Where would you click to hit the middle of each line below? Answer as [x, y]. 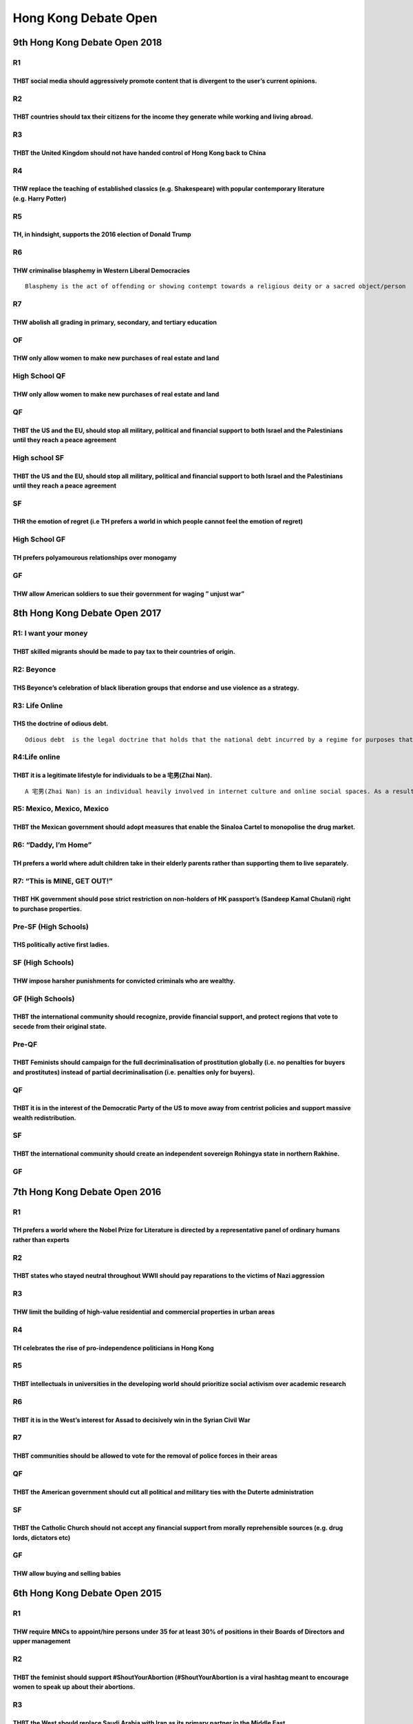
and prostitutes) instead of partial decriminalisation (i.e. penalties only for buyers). [134, 1072]
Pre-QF [25, 1044]
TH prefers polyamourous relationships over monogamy [95, 558]
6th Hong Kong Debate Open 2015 [87, 1593]
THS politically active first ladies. [61, 945]
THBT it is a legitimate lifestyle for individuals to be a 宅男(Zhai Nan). [113, 775]
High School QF [39, 376]
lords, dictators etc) [42, 1537]
